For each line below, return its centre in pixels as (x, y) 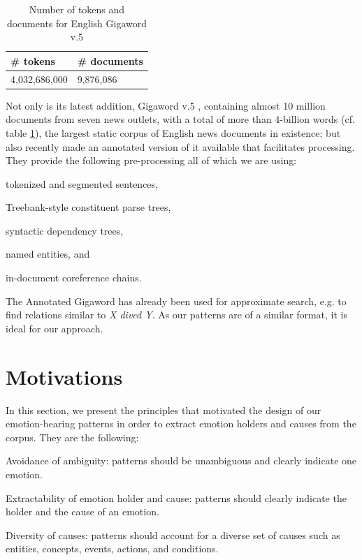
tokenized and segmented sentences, (82, 183)
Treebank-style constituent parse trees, (88, 207)
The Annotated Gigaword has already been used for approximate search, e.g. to (176, 301)
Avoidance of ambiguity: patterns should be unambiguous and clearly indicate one (181, 460)
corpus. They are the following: (72, 437)
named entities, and (48, 254)
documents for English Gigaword (77, 23)
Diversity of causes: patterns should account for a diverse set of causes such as (173, 535)
